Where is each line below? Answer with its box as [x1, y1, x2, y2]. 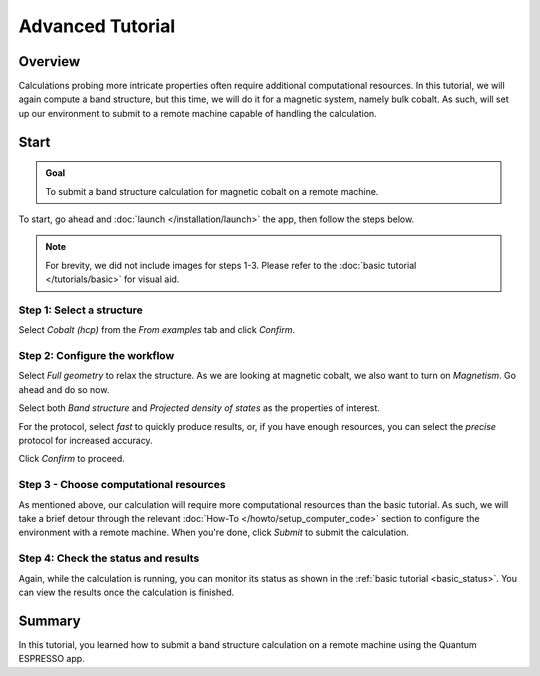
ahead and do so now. [18, 383, 110, 395]
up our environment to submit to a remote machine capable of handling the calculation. [18, 107, 377, 119]
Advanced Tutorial [18, 15, 176, 37]
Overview [18, 53, 81, 70]
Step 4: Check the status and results [18, 551, 200, 565]
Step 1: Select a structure [18, 303, 144, 317]
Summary [18, 612, 81, 629]
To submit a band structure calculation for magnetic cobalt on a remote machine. [45, 185, 379, 197]
